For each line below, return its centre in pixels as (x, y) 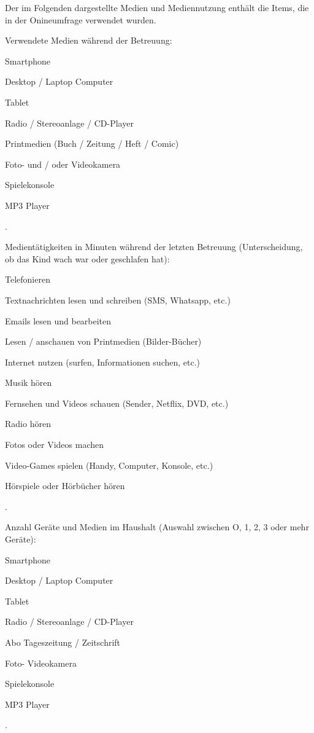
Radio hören (28, 424)
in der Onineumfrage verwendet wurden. (81, 19)
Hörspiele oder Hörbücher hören (65, 486)
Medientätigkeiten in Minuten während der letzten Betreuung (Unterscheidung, (154, 247)
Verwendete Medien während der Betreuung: (89, 40)
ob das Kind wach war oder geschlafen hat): (87, 258)
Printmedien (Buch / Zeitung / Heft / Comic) (92, 143)
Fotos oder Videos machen (54, 445)
